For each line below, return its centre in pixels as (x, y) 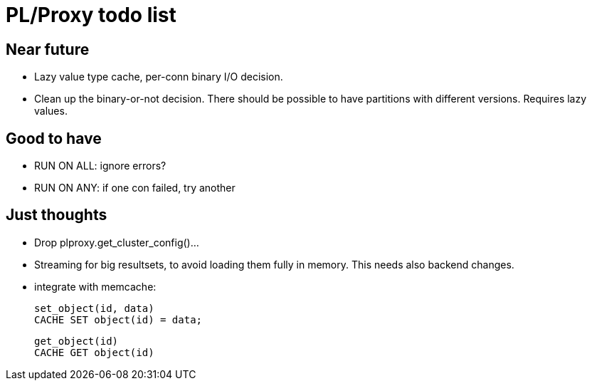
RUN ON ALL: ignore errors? (100, 166)
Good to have (54, 138)
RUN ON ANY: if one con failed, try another (135, 188)
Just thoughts (57, 215)
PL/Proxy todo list (91, 15)
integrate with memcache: (95, 286)
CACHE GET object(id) (94, 352)
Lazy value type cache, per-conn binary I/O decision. (159, 77)
